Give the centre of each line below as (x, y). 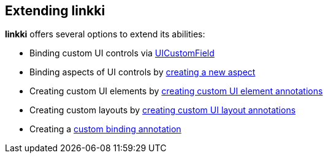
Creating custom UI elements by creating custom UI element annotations (176, 91)
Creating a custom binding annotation (105, 129)
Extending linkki (55, 11)
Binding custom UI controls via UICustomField (122, 53)
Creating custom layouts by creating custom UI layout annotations (163, 110)
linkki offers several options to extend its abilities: (105, 34)
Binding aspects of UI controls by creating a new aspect (143, 72)
